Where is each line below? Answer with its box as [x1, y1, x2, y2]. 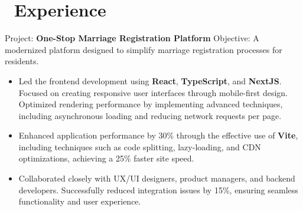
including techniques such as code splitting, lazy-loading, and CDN [18, 140, 261, 153]
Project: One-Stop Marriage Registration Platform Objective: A [5, 32, 259, 44]
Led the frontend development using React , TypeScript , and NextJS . [18, 74, 282, 87]
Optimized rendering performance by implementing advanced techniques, [18, 98, 283, 110]
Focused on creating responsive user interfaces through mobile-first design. [18, 86, 288, 98]
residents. [5, 55, 39, 67]
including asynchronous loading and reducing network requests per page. [18, 109, 282, 121]
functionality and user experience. [18, 195, 141, 207]
